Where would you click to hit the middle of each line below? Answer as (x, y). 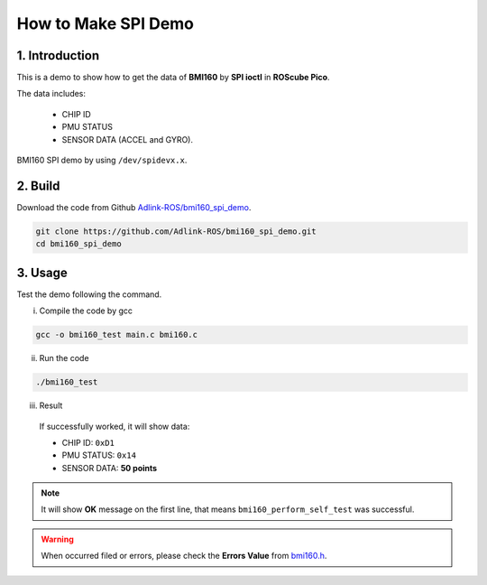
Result (51, 405)
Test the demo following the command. (89, 294)
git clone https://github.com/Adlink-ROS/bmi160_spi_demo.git (176, 231)
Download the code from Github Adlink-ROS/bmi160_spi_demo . (134, 207)
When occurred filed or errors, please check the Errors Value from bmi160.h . (184, 556)
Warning (57, 539)
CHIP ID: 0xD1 (88, 442)
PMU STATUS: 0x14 (99, 455)
